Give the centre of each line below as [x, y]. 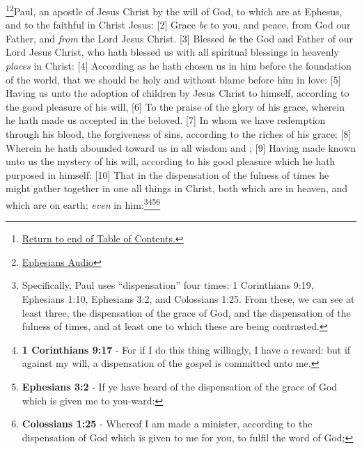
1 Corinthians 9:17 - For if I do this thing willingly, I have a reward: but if [186, 349]
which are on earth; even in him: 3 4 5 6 [83, 203]
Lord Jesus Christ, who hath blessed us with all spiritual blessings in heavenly [172, 52]
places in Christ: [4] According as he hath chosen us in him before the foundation [179, 66]
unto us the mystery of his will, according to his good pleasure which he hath [171, 161]
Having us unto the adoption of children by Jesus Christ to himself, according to [178, 93]
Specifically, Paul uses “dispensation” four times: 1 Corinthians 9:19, [168, 285]
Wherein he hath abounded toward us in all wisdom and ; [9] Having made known [181, 147]
